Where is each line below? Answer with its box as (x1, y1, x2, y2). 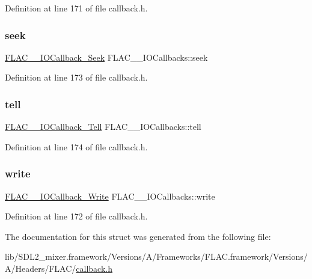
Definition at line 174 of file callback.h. (5, 140, 148, 153)
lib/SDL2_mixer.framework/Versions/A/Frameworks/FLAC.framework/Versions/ (5, 250, 308, 263)
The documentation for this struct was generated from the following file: (5, 230, 271, 242)
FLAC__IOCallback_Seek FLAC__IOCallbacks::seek (5, 51, 208, 63)
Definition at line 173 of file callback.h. (5, 71, 148, 84)
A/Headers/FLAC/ (5, 262, 76, 274)
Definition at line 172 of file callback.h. (5, 210, 148, 222)
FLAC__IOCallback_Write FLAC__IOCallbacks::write (5, 189, 215, 202)
